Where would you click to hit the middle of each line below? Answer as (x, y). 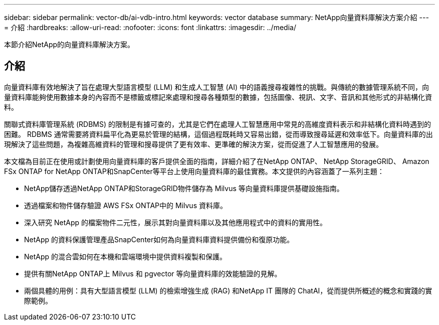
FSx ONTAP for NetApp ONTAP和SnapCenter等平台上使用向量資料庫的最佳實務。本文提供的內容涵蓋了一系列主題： (194, 171)
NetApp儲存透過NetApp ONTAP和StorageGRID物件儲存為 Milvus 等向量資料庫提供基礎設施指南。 (184, 188)
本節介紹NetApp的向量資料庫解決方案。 (69, 44)
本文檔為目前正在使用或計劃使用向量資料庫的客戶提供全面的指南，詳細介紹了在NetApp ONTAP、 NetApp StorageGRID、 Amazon (217, 161)
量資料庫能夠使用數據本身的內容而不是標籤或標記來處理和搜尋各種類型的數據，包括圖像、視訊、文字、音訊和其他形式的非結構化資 (218, 97)
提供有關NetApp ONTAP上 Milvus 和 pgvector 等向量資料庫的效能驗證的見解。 (153, 273)
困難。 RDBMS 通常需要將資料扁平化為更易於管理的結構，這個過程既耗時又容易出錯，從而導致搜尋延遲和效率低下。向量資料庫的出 (218, 134)
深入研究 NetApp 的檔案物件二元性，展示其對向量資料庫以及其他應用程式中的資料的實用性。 (175, 222)
